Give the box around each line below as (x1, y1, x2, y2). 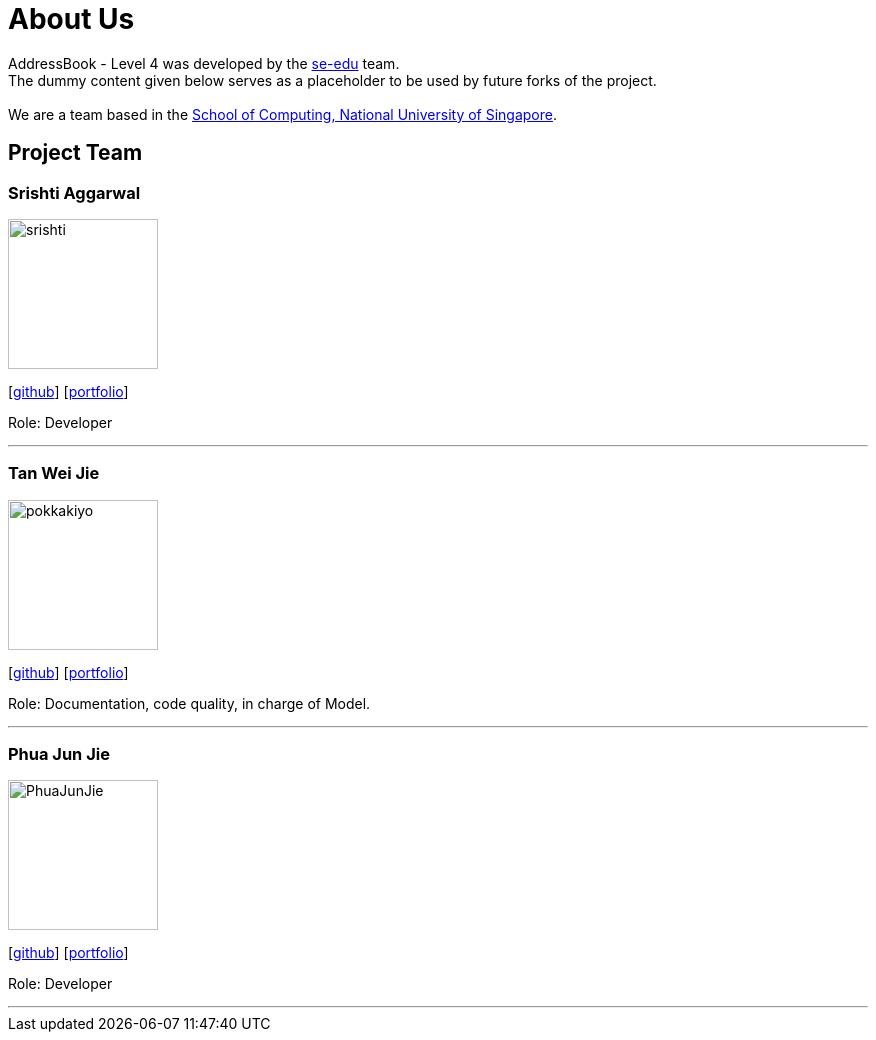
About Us (8, 2, 135, 36)
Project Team (8, 140, 143, 166)
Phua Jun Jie (8, 744, 110, 765)
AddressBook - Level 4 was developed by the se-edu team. (8, 54, 400, 72)
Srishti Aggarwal (8, 182, 141, 203)
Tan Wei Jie (8, 463, 100, 484)
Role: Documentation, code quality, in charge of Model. (8, 694, 371, 712)
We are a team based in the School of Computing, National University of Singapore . (8, 105, 558, 123)
